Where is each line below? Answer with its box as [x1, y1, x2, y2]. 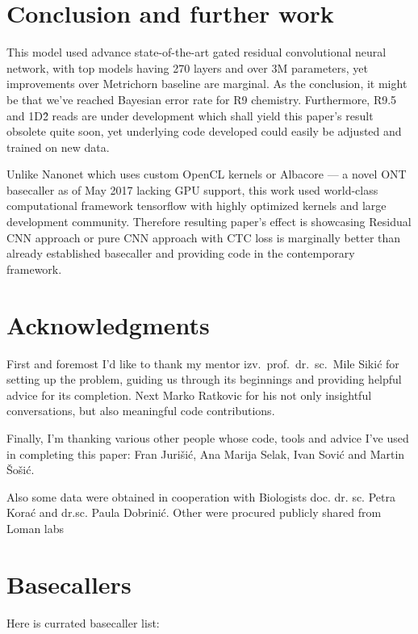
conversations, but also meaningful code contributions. [6, 402, 275, 419]
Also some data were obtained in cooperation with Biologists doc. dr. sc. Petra [6, 488, 395, 505]
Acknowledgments [6, 308, 210, 341]
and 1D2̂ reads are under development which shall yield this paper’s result [6, 107, 374, 124]
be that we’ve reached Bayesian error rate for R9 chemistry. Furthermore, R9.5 [6, 90, 397, 107]
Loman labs [6, 519, 65, 536]
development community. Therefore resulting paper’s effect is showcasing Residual [6, 213, 412, 230]
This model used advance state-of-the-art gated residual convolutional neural [6, 44, 387, 61]
